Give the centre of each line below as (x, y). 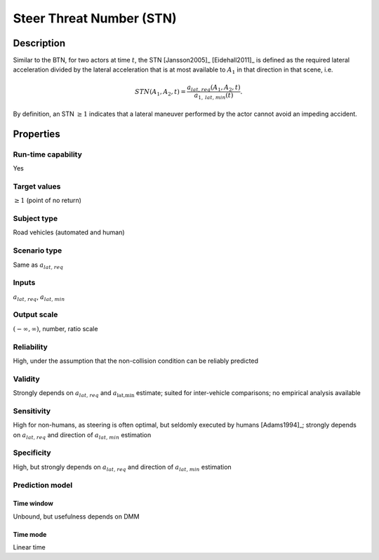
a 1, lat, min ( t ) (214, 96)
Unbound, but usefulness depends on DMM (76, 516)
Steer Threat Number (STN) (95, 18)
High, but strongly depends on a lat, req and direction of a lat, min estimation (122, 468)
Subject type (35, 219)
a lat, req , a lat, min (39, 297)
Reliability (31, 347)
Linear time (29, 547)
